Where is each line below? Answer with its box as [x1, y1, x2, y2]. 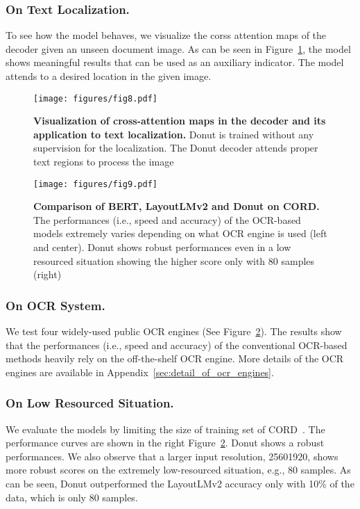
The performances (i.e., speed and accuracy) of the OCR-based [33, 212, 301, 227]
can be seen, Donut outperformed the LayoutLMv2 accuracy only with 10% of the [6, 476, 354, 491]
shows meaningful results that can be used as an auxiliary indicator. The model [6, 55, 344, 70]
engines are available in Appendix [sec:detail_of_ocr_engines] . [6, 364, 274, 379]
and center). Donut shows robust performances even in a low [33, 240, 291, 255]
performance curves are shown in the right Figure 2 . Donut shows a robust [6, 435, 325, 450]
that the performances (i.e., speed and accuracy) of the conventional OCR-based [6, 337, 348, 352]
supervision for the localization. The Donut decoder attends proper [33, 140, 318, 155]
